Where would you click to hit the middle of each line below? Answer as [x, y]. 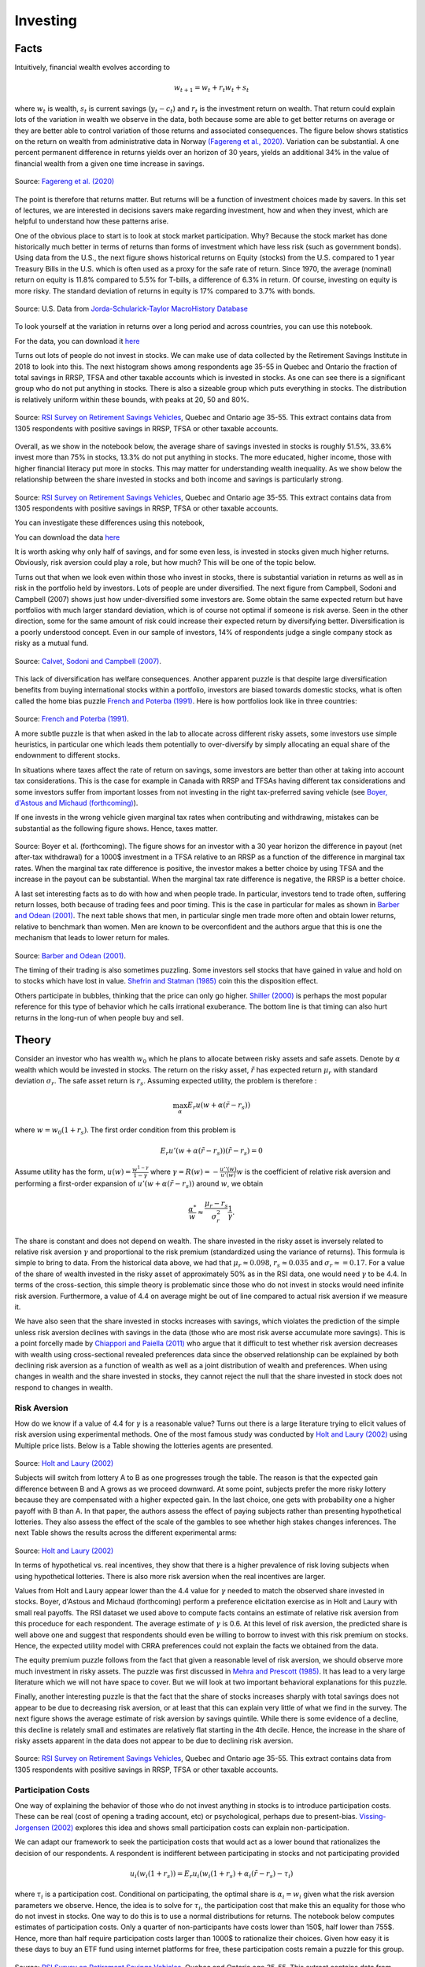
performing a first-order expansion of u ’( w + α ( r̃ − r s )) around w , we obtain [139, 1185]
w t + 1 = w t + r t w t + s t [211, 89]
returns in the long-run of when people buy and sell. [99, 1017]
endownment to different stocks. [67, 755]
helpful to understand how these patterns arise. [92, 221]
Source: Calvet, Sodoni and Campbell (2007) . [88, 661]
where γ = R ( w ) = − [185, 1172]
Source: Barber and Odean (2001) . [70, 955]
